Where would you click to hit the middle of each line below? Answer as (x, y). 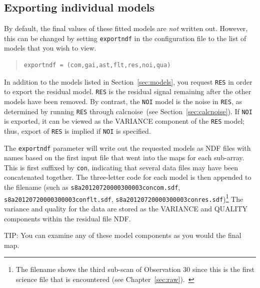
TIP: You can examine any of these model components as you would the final (123, 235)
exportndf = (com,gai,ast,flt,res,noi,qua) (97, 65)
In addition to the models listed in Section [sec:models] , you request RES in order (128, 81)
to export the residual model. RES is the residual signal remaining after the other (128, 91)
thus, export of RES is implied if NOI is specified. (77, 130)
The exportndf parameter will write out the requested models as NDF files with (127, 148)
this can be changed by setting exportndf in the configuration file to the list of (125, 38)
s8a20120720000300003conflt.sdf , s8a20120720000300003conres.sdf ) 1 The (124, 198)
